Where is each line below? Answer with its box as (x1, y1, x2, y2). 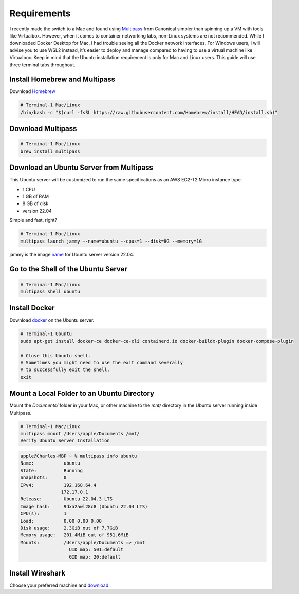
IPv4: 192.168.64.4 (20, 482, 97, 488)
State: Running (20, 468, 83, 473)
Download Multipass (9, 124, 77, 133)
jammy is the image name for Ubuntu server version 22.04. (9, 251, 135, 257)
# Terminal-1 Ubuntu (20, 331, 72, 337)
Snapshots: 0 (20, 475, 67, 480)
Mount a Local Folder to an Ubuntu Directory (9, 389, 154, 398)
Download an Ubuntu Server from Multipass (9, 163, 154, 172)
